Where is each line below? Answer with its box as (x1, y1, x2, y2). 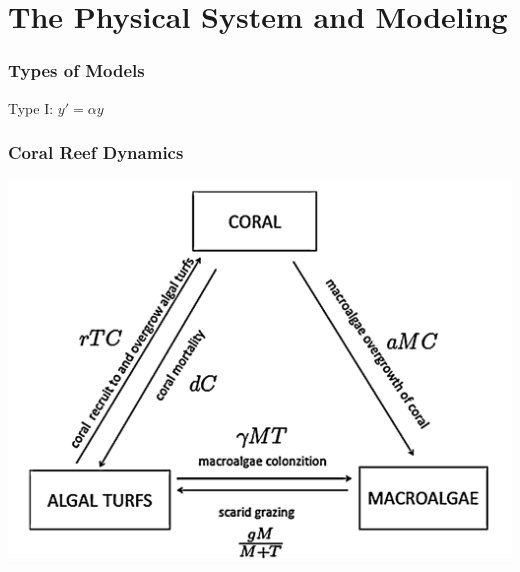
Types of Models (8, 58, 145, 83)
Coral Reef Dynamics (8, 140, 184, 165)
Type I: (8, 97, 54, 118)
